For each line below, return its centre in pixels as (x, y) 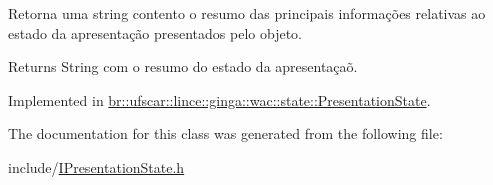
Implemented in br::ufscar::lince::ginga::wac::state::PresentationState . (219, 99)
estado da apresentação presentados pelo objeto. (155, 32)
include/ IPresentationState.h (96, 166)
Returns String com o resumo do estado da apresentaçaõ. (183, 66)
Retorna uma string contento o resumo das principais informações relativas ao (247, 13)
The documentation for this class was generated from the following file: (225, 133)
